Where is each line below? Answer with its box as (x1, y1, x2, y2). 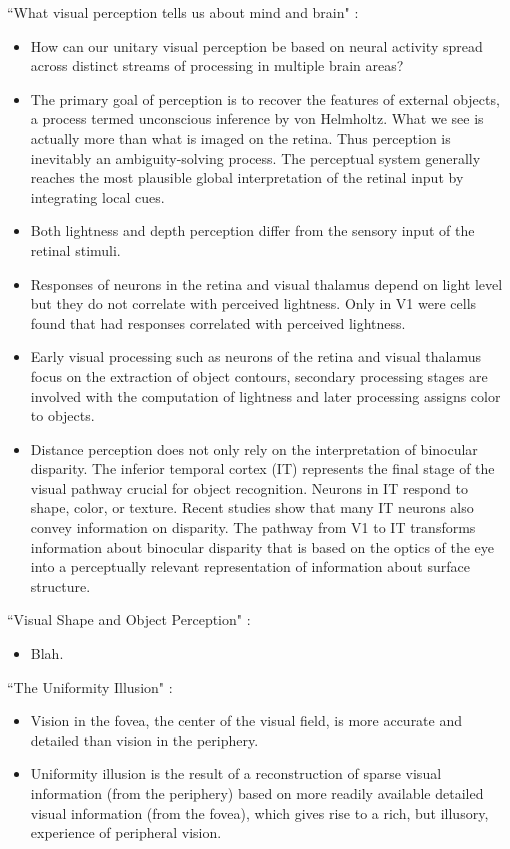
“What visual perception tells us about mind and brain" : (7, 2, 359, 22)
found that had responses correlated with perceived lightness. (30, 312, 406, 333)
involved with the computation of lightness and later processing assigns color (30, 385, 501, 406)
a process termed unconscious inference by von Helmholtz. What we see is (30, 108, 484, 129)
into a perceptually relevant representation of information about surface (30, 556, 470, 577)
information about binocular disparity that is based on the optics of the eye (30, 536, 495, 557)
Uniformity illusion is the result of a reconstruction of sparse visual (30, 763, 442, 784)
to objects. (30, 405, 95, 426)
